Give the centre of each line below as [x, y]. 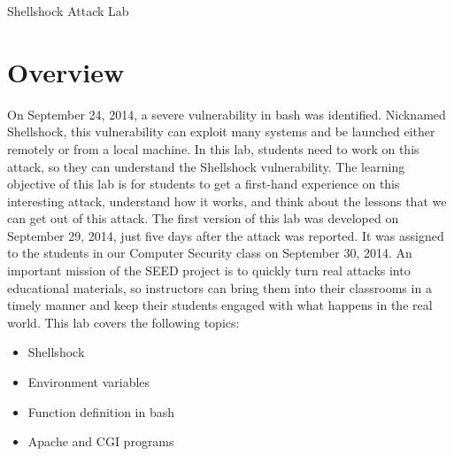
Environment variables [89, 382]
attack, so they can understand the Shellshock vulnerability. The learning [206, 166]
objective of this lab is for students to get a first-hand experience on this [204, 184]
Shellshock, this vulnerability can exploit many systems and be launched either [221, 131]
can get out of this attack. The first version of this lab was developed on [203, 218]
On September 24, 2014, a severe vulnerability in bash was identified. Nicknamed [227, 114]
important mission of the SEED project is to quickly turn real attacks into [209, 271]
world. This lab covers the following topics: [123, 322]
